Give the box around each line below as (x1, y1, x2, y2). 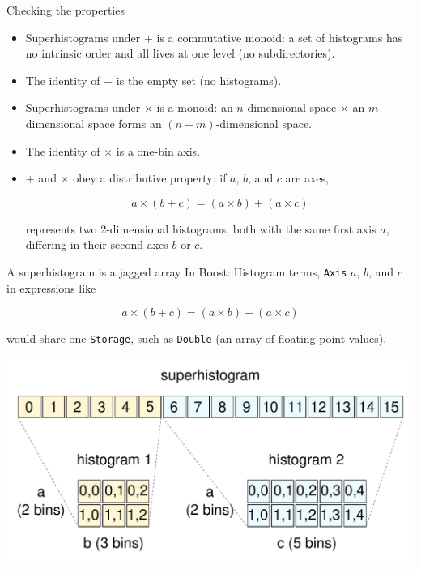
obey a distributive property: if (73, 169, 227, 186)
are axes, (285, 169, 329, 186)
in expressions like (6, 279, 96, 296)
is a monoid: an (156, 99, 233, 116)
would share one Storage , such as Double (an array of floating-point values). (6, 330, 387, 347)
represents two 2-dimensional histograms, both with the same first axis (25, 220, 376, 237)
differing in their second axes (25, 236, 168, 253)
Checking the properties (6, 2, 125, 18)
